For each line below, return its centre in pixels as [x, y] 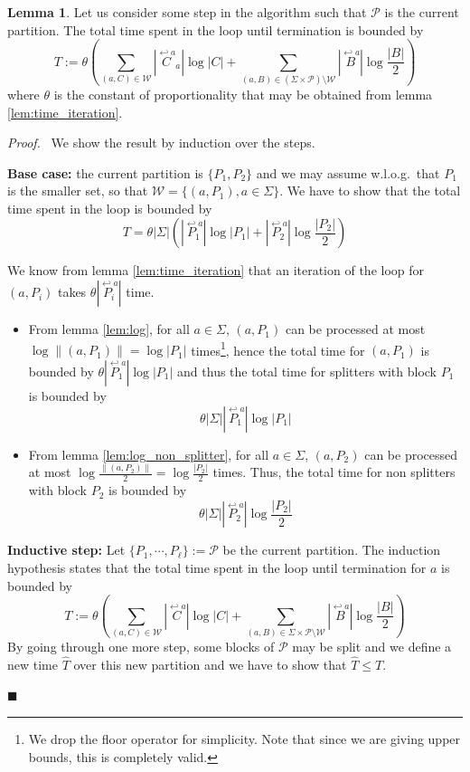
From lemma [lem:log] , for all [109, 329]
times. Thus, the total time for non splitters [334, 472]
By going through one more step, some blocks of [141, 646]
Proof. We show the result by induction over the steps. [161, 143]
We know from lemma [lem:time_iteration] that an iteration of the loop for [216, 270]
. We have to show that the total [370, 191]
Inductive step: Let [66, 550]
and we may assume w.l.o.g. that [348, 172]
